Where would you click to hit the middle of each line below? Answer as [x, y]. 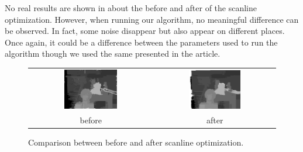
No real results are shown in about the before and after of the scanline [131, 8]
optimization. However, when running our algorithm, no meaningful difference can [152, 19]
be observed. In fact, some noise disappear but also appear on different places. [145, 31]
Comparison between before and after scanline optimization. [136, 142]
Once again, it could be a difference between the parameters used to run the [141, 42]
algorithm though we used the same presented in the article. [113, 53]
